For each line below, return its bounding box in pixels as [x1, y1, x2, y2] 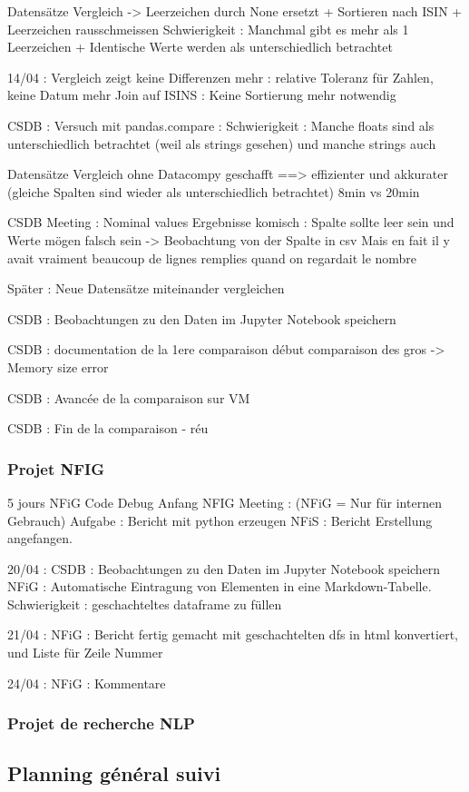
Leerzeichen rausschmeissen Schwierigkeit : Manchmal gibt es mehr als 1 [7, 19, 409, 38]
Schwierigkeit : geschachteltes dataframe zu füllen [7, 594, 282, 613]
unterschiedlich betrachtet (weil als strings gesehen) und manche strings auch [7, 134, 436, 153]
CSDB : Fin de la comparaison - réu [7, 419, 209, 438]
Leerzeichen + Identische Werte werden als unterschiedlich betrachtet [7, 37, 393, 56]
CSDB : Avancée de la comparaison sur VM [7, 388, 250, 407]
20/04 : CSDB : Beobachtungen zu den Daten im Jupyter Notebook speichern [7, 559, 441, 578]
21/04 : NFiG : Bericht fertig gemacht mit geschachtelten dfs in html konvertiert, [7, 625, 458, 644]
